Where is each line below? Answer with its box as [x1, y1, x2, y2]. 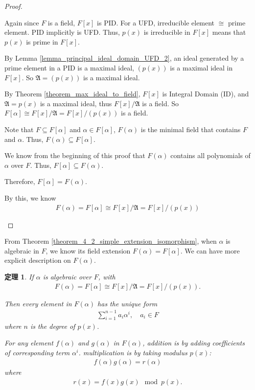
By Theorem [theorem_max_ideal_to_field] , [4, 89, 140, 99]
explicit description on [4, 255, 71, 265]
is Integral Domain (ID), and [162, 89, 249, 99]
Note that [4, 124, 34, 134]
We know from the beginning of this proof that [4, 150, 145, 161]
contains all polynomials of [170, 150, 251, 161]
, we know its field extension [46, 245, 131, 255]
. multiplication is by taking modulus [78, 347, 187, 357]
